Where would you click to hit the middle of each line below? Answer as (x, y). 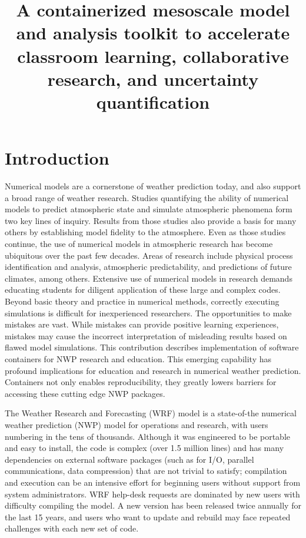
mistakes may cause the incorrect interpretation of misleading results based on (146, 335)
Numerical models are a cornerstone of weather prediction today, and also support (153, 186)
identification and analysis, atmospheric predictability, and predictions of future (148, 267)
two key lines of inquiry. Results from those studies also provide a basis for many (151, 220)
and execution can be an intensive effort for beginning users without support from (153, 482)
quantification (153, 101)
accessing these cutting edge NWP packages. (85, 393)
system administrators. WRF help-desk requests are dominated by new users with (152, 494)
